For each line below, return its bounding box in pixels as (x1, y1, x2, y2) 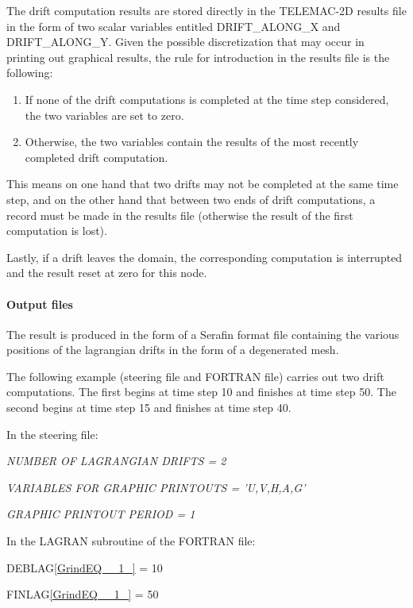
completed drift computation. (25, 148, 168, 165)
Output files (6, 295, 73, 312)
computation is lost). (6, 222, 107, 239)
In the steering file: (6, 425, 98, 442)
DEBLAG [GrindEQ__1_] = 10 (6, 559, 163, 575)
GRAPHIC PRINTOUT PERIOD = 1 (6, 506, 195, 522)
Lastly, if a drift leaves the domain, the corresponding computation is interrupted (6, 248, 403, 265)
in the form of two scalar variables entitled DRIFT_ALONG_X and (6, 17, 341, 34)
